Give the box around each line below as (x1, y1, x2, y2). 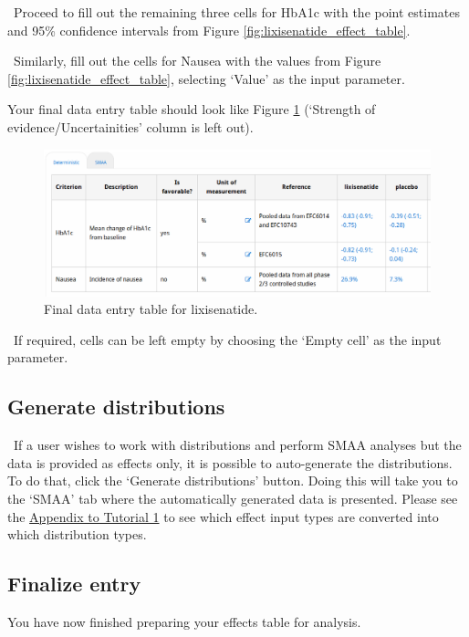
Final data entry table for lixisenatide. (44, 299, 258, 318)
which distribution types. (7, 525, 147, 544)
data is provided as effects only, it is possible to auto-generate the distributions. (7, 453, 453, 472)
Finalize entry (7, 569, 141, 598)
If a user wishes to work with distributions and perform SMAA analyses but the (13, 435, 462, 454)
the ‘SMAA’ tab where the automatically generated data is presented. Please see (7, 488, 458, 507)
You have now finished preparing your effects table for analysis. (7, 611, 361, 631)
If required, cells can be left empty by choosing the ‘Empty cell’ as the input (13, 329, 442, 349)
